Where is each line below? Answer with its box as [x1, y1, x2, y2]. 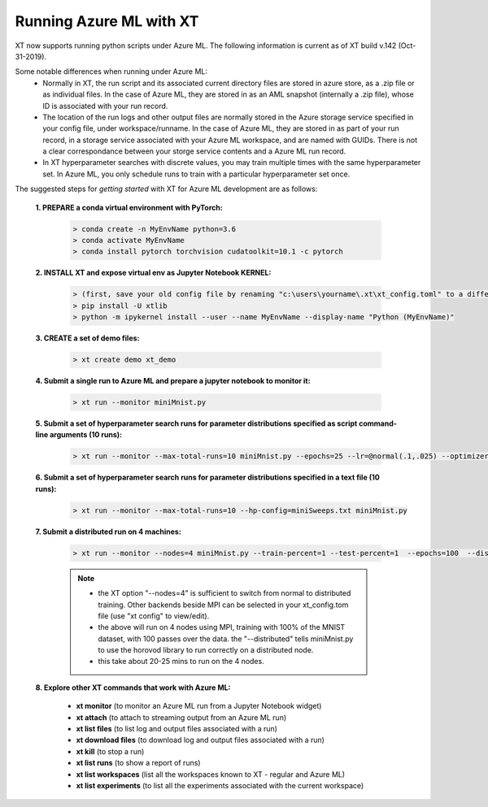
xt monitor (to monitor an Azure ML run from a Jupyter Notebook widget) [76, 701, 322, 711]
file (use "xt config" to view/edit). [98, 610, 210, 621]
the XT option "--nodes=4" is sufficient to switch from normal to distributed [98, 588, 351, 598]
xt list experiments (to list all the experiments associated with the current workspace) [76, 781, 364, 790]
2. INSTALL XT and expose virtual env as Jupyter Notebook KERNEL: [35, 268, 272, 278]
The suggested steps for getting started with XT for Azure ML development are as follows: [15, 184, 318, 194]
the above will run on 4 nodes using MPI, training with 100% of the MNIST [98, 623, 346, 632]
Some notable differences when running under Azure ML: [15, 67, 207, 76]
